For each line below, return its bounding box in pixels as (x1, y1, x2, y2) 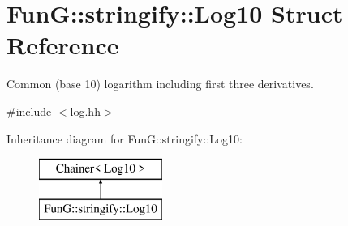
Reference (6, 28, 119, 62)
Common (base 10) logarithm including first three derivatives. (6, 75, 314, 92)
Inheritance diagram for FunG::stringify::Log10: (6, 130, 243, 147)
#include (6, 102, 52, 119)
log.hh (70, 102, 101, 119)
